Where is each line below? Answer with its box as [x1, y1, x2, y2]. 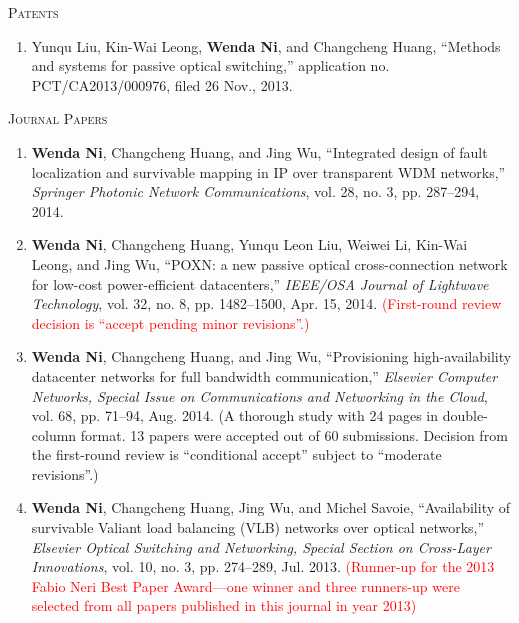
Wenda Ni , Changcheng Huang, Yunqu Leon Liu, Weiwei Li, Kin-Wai [31, 234, 468, 255]
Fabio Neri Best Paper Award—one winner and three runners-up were [31, 575, 460, 596]
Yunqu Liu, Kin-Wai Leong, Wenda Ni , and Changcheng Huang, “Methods [31, 35, 501, 56]
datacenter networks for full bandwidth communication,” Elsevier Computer [31, 365, 498, 386]
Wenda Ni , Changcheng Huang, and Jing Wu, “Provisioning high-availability [31, 346, 512, 367]
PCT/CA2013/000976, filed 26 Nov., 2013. [31, 74, 293, 95]
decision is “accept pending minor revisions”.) [31, 312, 310, 333]
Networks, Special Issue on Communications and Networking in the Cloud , [31, 385, 488, 406]
